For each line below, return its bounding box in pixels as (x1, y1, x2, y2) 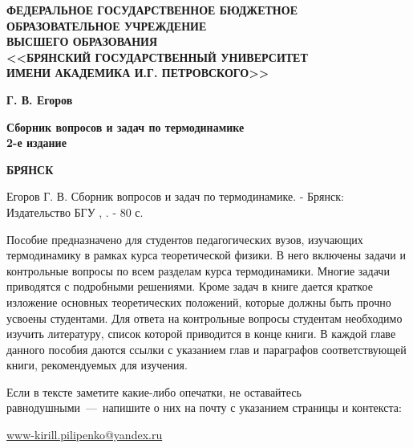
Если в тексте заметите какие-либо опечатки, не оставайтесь (6, 383, 302, 400)
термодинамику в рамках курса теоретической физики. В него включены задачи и (6, 246, 406, 263)
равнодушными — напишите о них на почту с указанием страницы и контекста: (6, 399, 402, 416)
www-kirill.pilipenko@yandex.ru (6, 426, 163, 443)
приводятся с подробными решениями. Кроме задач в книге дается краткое (6, 278, 373, 295)
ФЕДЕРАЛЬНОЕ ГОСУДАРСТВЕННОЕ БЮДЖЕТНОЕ (6, 2, 298, 18)
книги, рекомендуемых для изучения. (6, 356, 188, 373)
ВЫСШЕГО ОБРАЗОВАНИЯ (6, 33, 158, 50)
